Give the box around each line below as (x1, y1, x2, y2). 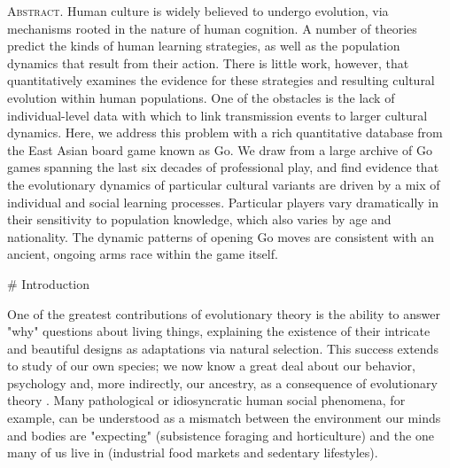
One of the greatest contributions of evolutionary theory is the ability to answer (7, 304, 440, 323)
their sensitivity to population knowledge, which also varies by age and (7, 210, 392, 229)
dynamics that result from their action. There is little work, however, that (7, 53, 409, 72)
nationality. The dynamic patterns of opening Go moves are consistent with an (7, 227, 434, 246)
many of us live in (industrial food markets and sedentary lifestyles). (7, 443, 378, 462)
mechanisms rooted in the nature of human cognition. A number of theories (7, 19, 417, 37)
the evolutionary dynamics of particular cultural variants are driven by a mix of (7, 175, 440, 193)
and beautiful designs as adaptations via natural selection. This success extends (7, 339, 438, 357)
